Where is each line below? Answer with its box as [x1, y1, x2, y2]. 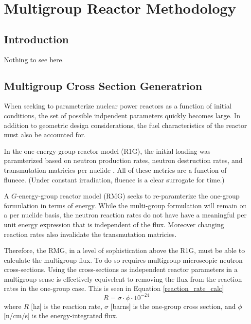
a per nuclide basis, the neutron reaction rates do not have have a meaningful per [4, 210, 247, 220]
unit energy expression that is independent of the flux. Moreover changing [4, 219, 224, 229]
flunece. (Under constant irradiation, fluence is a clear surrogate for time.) [4, 174, 225, 184]
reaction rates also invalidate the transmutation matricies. [4, 229, 177, 239]
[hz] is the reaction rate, [31, 301, 103, 311]
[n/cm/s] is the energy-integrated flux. [4, 310, 118, 321]
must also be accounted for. [4, 129, 86, 140]
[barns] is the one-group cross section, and [110, 301, 236, 311]
